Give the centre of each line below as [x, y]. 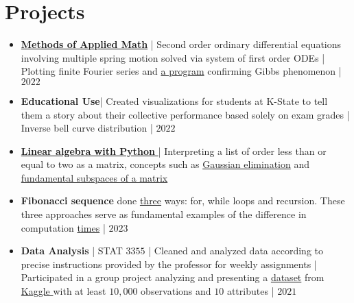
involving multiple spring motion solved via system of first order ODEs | [173, 57]
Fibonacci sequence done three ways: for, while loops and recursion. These [183, 201]
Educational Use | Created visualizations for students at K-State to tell [174, 100]
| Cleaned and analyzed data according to [236, 251]
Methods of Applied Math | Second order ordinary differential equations [181, 44]
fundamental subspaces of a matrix [94, 177]
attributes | [250, 291]
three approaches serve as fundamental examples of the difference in [164, 214]
